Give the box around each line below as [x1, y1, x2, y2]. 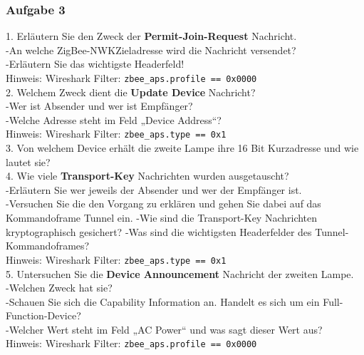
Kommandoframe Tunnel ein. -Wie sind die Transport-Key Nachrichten [6, 210, 318, 225]
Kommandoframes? [6, 238, 90, 253]
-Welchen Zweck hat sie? [6, 280, 113, 295]
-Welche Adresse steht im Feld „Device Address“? [6, 112, 222, 127]
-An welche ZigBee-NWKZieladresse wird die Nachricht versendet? [6, 42, 296, 57]
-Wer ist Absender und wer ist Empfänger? [6, 98, 193, 113]
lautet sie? [6, 154, 51, 169]
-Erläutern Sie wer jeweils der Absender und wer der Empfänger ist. [6, 182, 302, 197]
